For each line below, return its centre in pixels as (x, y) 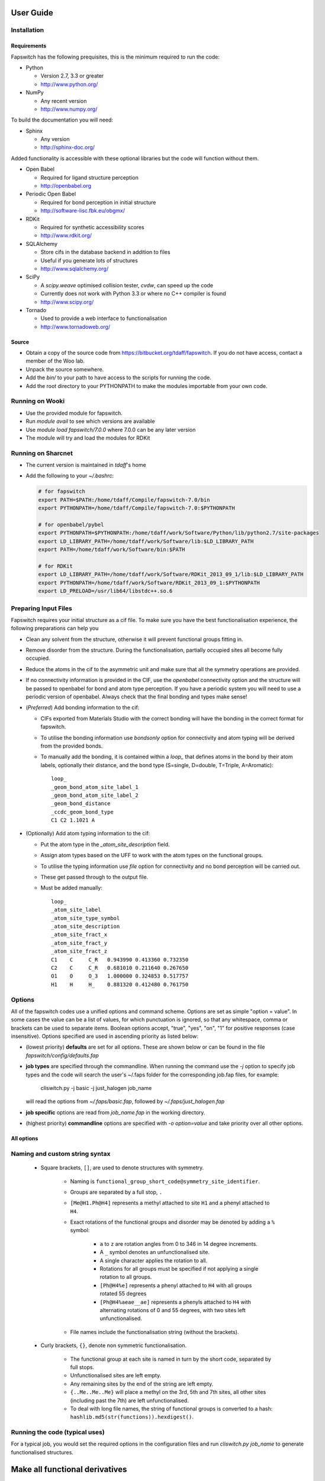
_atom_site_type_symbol (86, 918)
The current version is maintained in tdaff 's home (86, 465)
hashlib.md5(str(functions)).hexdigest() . (132, 1417)
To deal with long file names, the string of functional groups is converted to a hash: (171, 1408)
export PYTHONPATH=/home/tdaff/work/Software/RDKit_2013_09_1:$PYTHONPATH (149, 583)
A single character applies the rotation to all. (154, 1260)
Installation (28, 30)
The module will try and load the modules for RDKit (88, 438)
